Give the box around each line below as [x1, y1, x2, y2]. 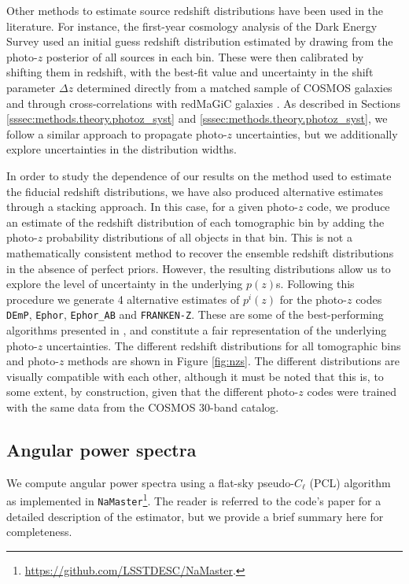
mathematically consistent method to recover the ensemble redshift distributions [6, 244, 394, 261]
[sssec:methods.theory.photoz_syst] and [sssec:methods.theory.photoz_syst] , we [6, 110, 388, 127]
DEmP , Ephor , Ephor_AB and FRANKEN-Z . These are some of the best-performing [6, 306, 384, 323]
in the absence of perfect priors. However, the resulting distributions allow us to [6, 260, 391, 276]
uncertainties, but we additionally [235, 125, 398, 142]
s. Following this [276, 275, 355, 292]
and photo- [6, 353, 59, 369]
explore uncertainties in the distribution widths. [6, 141, 237, 157]
